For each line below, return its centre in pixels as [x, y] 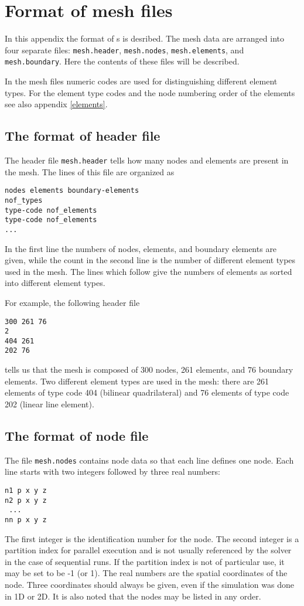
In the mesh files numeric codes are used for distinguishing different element [141, 81]
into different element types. [55, 283]
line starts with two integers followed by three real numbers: [112, 471]
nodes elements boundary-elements [72, 191]
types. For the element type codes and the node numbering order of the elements [150, 92]
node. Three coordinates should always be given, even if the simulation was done [149, 584]
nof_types [24, 200]
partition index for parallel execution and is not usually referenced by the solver [148, 550]
